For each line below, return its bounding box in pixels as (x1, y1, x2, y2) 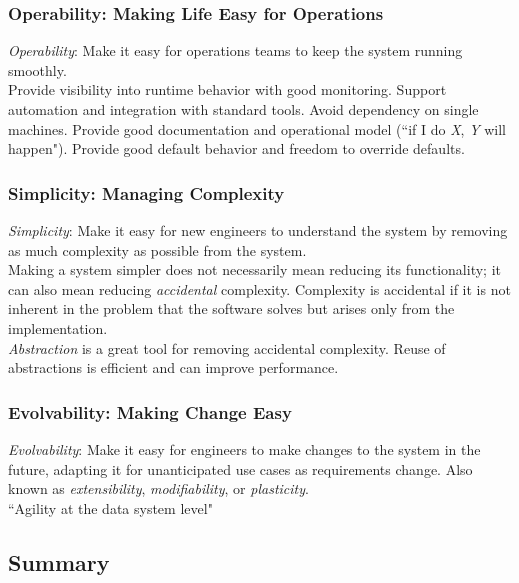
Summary (8, 546, 110, 577)
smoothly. (8, 59, 67, 80)
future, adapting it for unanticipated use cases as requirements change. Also (8, 458, 473, 479)
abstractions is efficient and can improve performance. (8, 357, 339, 378)
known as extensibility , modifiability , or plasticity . (8, 478, 309, 499)
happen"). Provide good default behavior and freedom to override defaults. (8, 138, 465, 159)
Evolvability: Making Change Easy (8, 399, 292, 424)
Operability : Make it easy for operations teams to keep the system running (8, 40, 463, 61)
